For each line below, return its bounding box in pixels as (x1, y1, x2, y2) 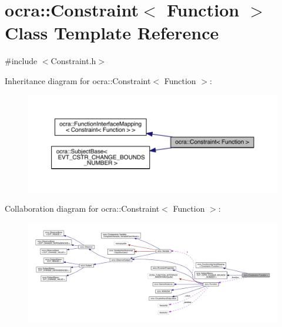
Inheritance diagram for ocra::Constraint (5, 74, 151, 86)
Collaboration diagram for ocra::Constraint (5, 202, 160, 215)
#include (5, 55, 38, 67)
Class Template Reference (5, 21, 219, 45)
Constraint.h (51, 55, 96, 67)
